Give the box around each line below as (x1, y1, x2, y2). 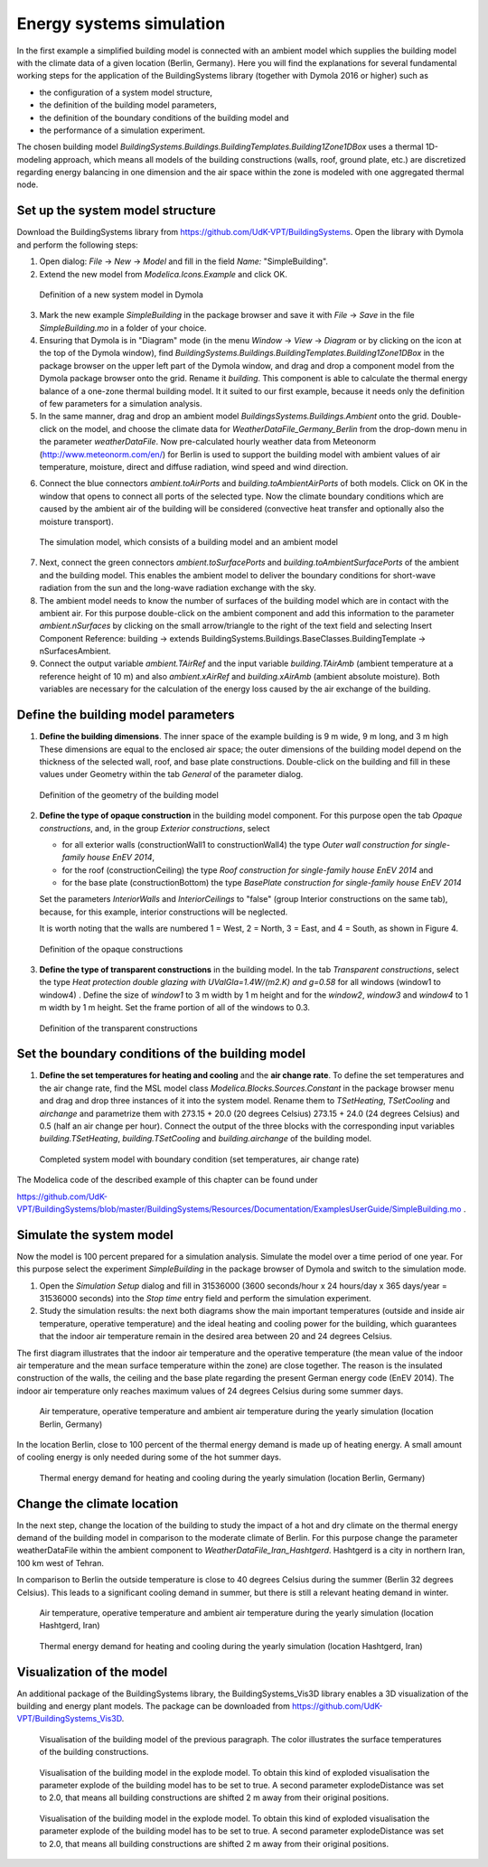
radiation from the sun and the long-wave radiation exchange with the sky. (39, 583, 316, 594)
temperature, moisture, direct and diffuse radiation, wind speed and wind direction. (39, 462, 349, 472)
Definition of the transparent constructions (39, 1022, 198, 1034)
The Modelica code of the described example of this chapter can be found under (16, 1175, 318, 1186)
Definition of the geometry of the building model (39, 789, 219, 800)
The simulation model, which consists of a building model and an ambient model (39, 536, 339, 547)
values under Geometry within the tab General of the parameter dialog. (39, 769, 304, 780)
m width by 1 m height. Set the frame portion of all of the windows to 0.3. (39, 1002, 311, 1013)
